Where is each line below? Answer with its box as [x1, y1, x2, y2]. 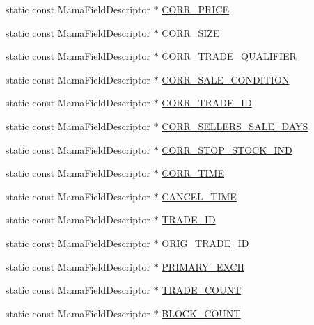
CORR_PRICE [162, 2, 229, 16]
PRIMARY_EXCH [162, 259, 244, 274]
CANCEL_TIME [162, 189, 237, 203]
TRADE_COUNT [162, 283, 242, 297]
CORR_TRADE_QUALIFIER [162, 49, 297, 63]
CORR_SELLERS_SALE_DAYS [162, 118, 308, 133]
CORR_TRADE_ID [162, 95, 252, 110]
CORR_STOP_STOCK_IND [162, 142, 292, 157]
